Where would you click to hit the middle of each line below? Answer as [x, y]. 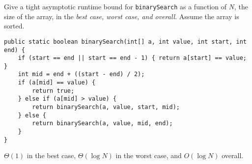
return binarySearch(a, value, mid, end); [102, 123]
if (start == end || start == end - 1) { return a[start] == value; [132, 58]
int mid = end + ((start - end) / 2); [81, 74]
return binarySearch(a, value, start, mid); [106, 107]
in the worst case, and [149, 155]
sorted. [14, 26]
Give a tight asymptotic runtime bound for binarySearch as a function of [115, 6]
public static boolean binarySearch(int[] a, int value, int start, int [125, 41]
